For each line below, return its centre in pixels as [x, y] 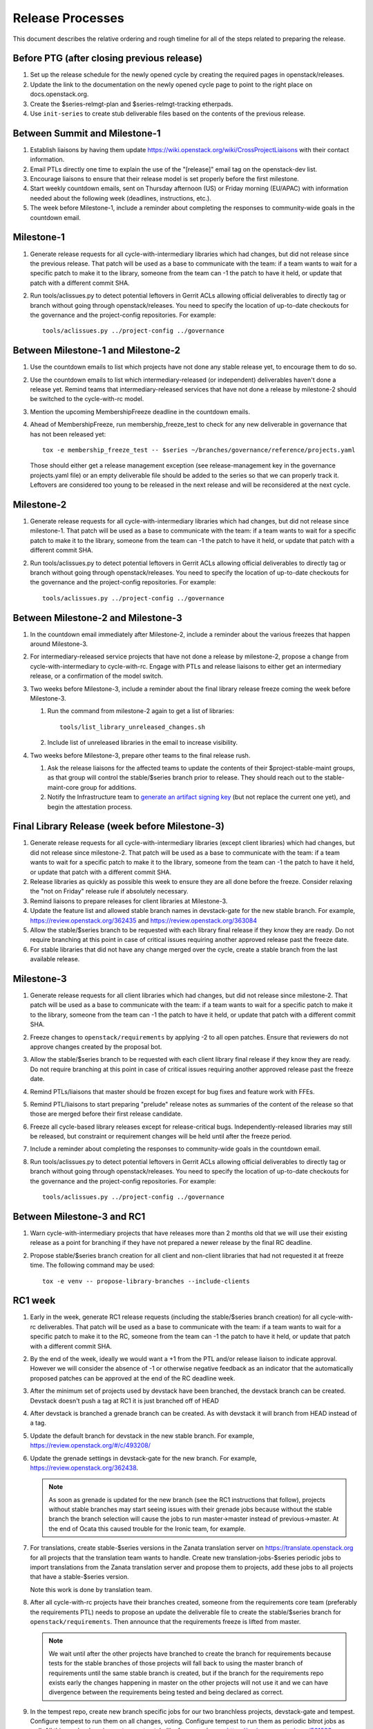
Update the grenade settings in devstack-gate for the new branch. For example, [143, 1458]
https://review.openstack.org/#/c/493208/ [90, 1445]
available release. [55, 959]
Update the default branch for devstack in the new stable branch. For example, [142, 1436]
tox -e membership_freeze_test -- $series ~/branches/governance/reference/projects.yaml [199, 450]
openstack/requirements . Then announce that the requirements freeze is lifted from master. [165, 1621]
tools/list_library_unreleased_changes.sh [133, 727]
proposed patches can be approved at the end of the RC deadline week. [133, 1378]
